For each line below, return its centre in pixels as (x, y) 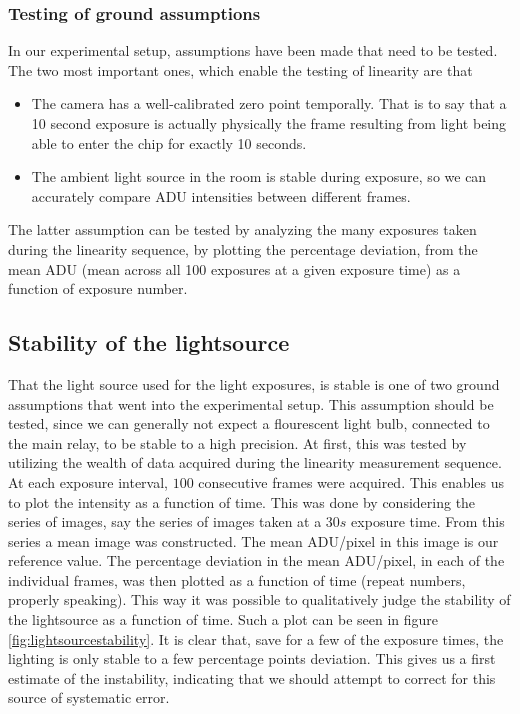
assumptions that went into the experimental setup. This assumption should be (251, 403)
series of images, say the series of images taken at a (165, 521)
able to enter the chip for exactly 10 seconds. (169, 142)
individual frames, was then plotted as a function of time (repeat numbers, (237, 579)
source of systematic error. (89, 697)
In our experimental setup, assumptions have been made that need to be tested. (253, 50)
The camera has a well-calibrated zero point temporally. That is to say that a (269, 103)
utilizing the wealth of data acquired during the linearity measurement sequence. (255, 462)
